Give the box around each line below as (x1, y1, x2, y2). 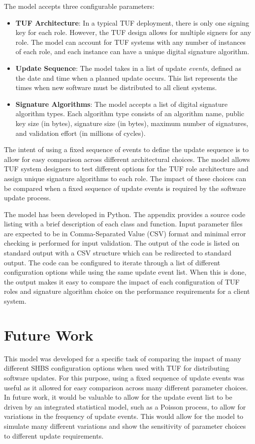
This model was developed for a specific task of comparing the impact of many (4, 353, 241, 363)
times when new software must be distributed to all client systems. (15, 82, 217, 93)
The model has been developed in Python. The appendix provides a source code (4, 209, 246, 219)
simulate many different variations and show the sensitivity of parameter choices (4, 420, 246, 431)
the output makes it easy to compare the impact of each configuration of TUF (4, 276, 240, 286)
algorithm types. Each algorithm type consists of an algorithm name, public (15, 108, 244, 119)
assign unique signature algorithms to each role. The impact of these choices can (4, 173, 247, 183)
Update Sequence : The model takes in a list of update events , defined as (15, 63, 242, 73)
